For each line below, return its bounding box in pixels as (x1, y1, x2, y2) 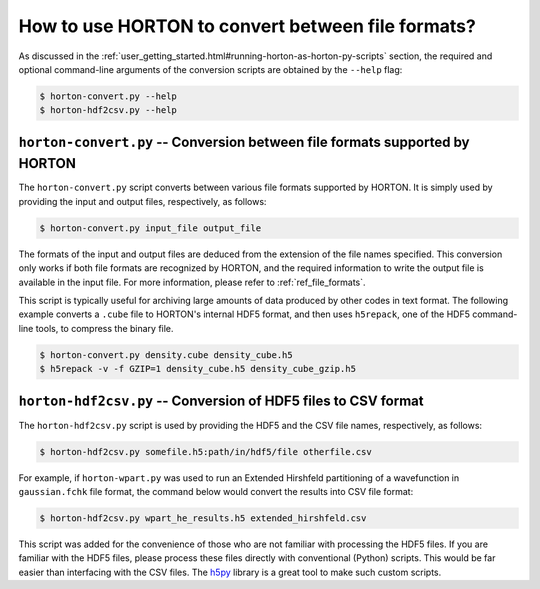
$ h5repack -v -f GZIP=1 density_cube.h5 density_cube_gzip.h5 (39, 363, 357, 375)
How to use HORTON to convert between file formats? (18, 15, 477, 37)
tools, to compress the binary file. (35, 322, 174, 334)
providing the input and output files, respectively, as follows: (18, 195, 267, 207)
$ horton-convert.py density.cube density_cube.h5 (39, 349, 294, 360)
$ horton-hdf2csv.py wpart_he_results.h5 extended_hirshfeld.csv (39, 512, 367, 524)
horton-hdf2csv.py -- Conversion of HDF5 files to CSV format (18, 392, 424, 409)
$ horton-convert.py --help (39, 90, 177, 102)
